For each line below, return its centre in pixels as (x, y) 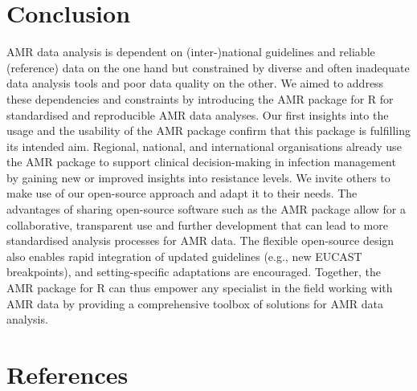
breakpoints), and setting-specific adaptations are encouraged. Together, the (194, 272)
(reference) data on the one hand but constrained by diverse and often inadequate (208, 67)
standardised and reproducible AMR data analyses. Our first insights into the (198, 114)
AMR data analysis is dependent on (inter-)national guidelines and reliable (191, 52)
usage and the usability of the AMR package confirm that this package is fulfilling (209, 130)
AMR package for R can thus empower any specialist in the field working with (200, 288)
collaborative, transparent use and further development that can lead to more (197, 224)
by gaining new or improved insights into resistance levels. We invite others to (198, 177)
